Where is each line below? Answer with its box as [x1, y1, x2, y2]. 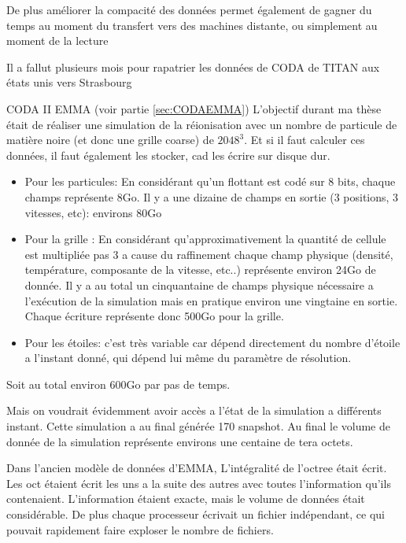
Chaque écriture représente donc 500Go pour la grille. [24, 308, 284, 324]
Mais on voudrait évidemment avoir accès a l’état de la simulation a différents [6, 402, 382, 419]
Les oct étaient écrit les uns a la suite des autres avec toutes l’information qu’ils [6, 475, 391, 491]
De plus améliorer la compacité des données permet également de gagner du [6, 2, 372, 17]
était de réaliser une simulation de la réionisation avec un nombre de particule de [6, 116, 397, 132]
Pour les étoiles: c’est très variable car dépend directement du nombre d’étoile [24, 334, 400, 350]
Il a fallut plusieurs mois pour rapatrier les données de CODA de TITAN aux [6, 58, 380, 75]
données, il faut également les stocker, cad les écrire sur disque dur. [6, 146, 330, 163]
